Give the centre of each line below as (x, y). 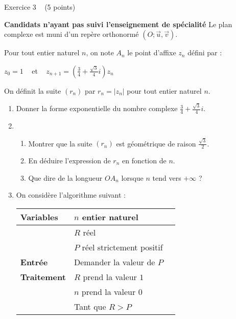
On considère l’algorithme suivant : (71, 195)
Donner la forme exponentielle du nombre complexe (97, 108)
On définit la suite (33, 90)
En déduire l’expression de (69, 161)
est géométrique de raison (156, 143)
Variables (39, 217)
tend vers (167, 177)
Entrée (34, 262)
